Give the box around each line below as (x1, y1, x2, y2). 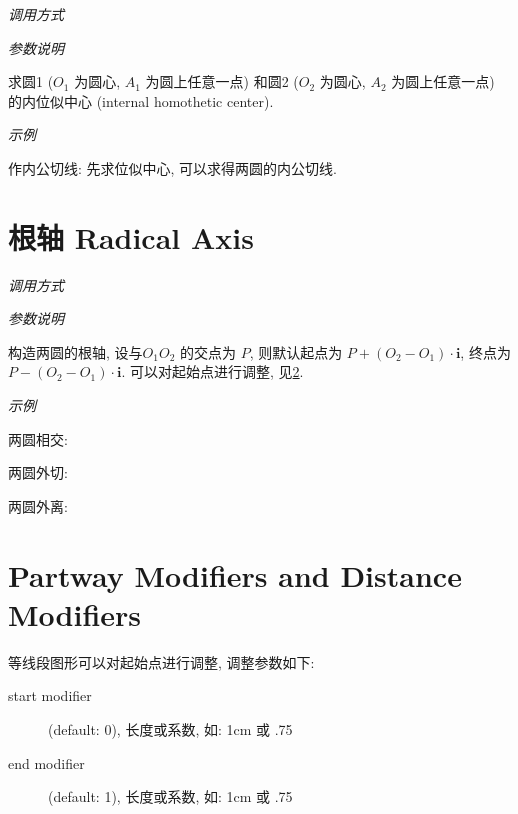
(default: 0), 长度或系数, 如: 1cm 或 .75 (48, 718, 293, 739)
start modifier (8, 685, 92, 706)
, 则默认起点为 (249, 341, 343, 362)
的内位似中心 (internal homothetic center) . (8, 90, 274, 111)
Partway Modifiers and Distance (8, 554, 462, 595)
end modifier (8, 752, 85, 773)
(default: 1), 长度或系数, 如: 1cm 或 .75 (48, 786, 293, 807)
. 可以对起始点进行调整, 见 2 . (121, 361, 304, 382)
